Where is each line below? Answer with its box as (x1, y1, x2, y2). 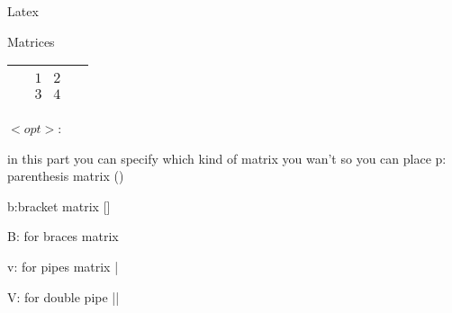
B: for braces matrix (7, 227, 119, 246)
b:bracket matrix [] (7, 196, 111, 215)
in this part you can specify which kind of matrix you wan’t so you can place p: (7, 148, 447, 167)
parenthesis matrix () (7, 166, 124, 185)
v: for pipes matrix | (7, 256, 119, 275)
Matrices (7, 31, 55, 50)
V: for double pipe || (7, 287, 120, 306)
